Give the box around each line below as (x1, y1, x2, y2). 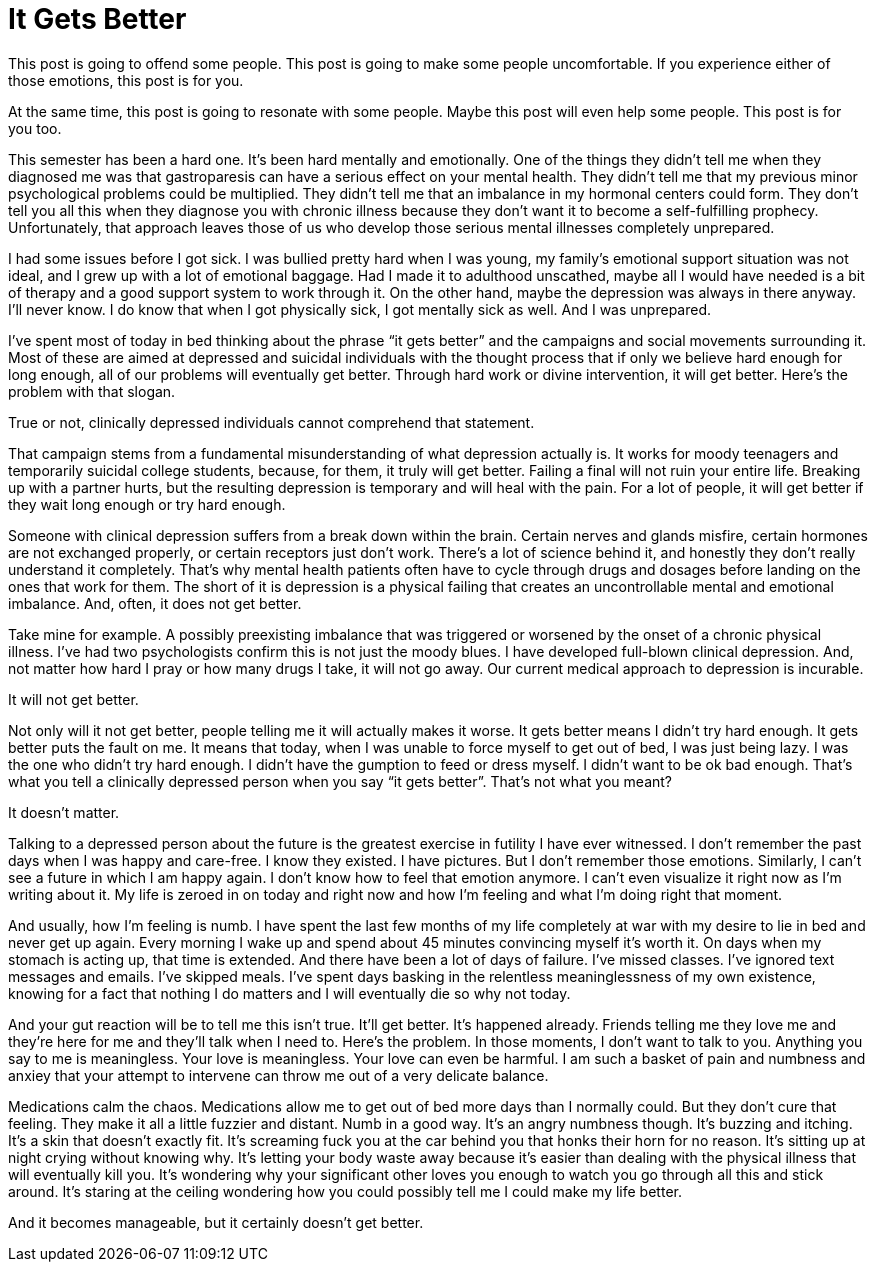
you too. (8, 119, 62, 137)
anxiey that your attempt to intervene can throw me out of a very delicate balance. (8, 1066, 549, 1084)
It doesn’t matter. (8, 803, 120, 821)
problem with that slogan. (8, 382, 176, 400)
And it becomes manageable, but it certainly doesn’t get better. (8, 1213, 424, 1231)
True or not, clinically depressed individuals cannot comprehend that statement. (8, 413, 535, 431)
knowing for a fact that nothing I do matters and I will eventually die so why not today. (8, 984, 571, 1002)
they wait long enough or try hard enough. (8, 495, 286, 513)
